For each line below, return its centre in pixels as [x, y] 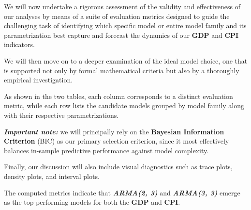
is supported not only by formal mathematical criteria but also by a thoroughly [122, 70]
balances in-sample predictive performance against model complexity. [106, 150]
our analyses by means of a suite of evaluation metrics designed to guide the [117, 16]
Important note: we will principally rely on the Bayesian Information [114, 131]
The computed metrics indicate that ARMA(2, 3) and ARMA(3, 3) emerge [122, 192]
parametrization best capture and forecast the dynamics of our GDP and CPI [121, 35]
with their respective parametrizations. [61, 115]
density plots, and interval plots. [52, 176]
